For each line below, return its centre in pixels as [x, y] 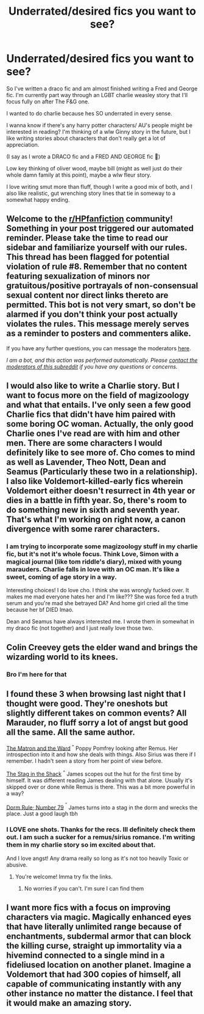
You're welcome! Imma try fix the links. [64, 876]
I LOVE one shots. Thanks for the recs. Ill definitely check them [101, 829]
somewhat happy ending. [38, 199]
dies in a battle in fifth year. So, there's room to [97, 500]
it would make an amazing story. [69, 1003]
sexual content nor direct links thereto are [87, 296]
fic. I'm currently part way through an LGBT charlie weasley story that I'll [97, 95]
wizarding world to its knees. [62, 657]
